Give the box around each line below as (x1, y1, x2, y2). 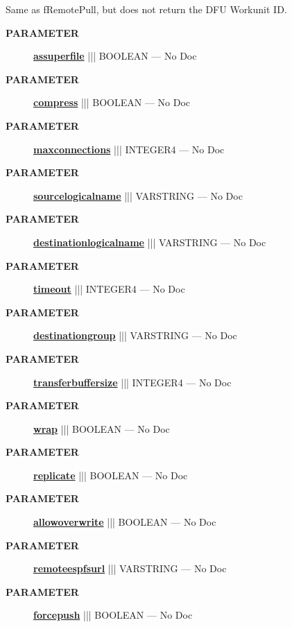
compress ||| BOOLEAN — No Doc (33, 95, 191, 110)
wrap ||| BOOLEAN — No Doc (33, 421, 170, 436)
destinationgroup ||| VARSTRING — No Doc (33, 328, 237, 343)
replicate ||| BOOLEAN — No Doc (33, 467, 188, 482)
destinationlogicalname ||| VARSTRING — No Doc (33, 234, 266, 249)
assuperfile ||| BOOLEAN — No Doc (33, 49, 197, 63)
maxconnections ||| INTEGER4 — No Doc (33, 141, 225, 156)
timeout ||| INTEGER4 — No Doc (33, 282, 185, 296)
